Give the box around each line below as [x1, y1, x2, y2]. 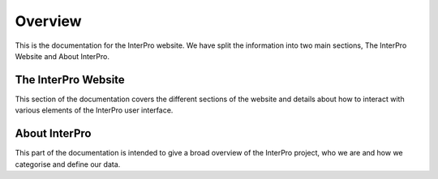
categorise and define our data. [15, 159, 121, 169]
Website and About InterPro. [15, 51, 109, 61]
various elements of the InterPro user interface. [15, 105, 174, 115]
